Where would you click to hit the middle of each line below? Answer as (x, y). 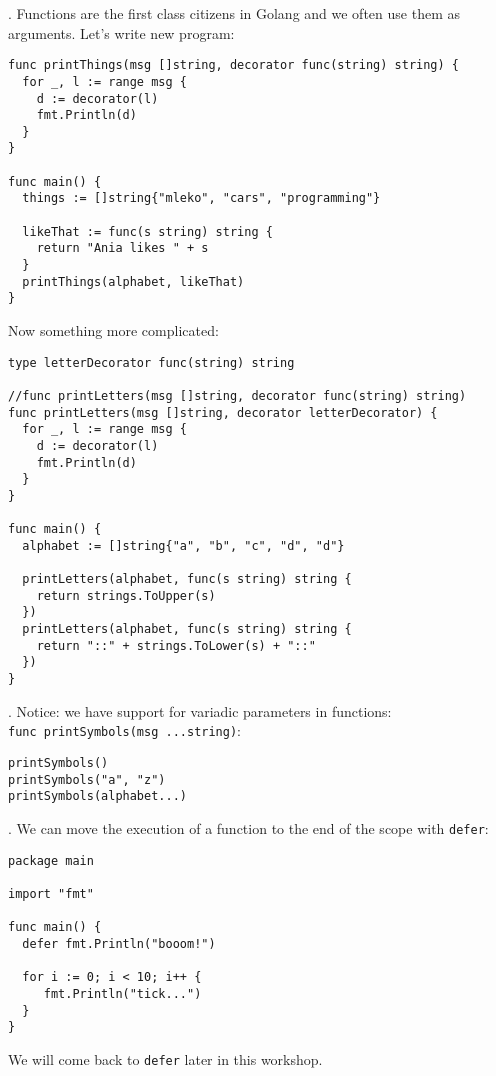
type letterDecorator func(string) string (151, 362)
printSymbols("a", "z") (87, 779)
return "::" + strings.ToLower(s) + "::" (176, 645)
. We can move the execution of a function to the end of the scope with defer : (248, 827)
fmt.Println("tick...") (122, 993)
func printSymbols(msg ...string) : (124, 730)
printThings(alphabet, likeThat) (133, 281)
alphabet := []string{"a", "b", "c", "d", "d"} (183, 545)
